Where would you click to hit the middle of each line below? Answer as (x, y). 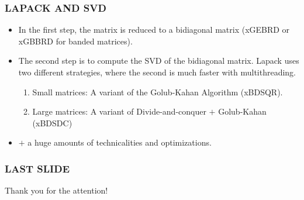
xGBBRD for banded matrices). (75, 41)
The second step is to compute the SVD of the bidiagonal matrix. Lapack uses (159, 61)
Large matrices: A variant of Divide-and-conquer (119, 111)
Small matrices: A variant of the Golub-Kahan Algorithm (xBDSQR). (158, 92)
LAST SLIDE (37, 168)
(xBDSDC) (52, 123)
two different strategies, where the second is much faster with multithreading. (157, 72)
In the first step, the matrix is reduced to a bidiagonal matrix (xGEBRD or (154, 30)
